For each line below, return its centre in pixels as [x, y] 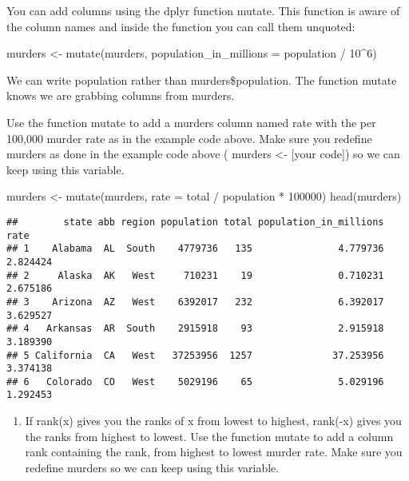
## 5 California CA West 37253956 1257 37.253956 [195, 355]
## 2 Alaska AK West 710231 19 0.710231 [195, 275]
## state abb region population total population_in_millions [195, 222]
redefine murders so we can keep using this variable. [152, 467]
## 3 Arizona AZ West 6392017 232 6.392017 [195, 302]
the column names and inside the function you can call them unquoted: [181, 26]
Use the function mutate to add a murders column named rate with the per [191, 122]
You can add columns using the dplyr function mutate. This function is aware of [203, 10]
